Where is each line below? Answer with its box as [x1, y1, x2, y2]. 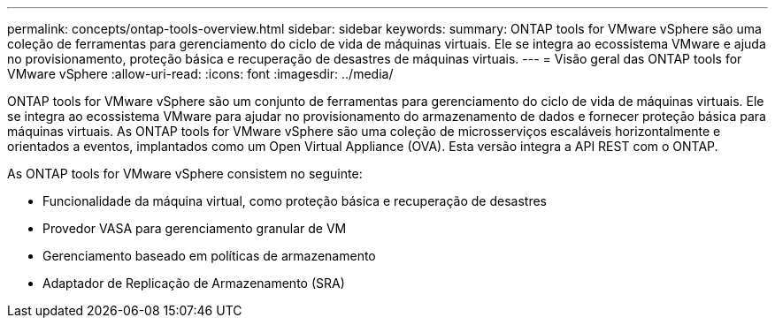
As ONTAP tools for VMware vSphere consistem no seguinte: [7, 166, 363, 181]
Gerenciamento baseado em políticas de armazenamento [42, 248, 376, 263]
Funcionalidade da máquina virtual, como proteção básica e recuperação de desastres [42, 193, 547, 208]
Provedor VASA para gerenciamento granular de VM [42, 221, 347, 236]
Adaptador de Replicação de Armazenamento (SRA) [42, 276, 345, 291]
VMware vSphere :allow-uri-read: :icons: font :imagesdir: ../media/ [7, 66, 394, 81]
